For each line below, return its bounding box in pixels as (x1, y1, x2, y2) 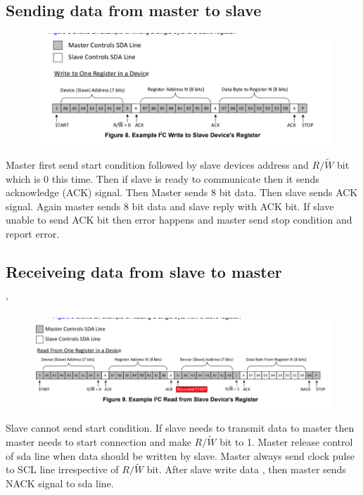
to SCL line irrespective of (6, 462, 119, 477)
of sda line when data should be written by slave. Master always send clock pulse (6, 448, 355, 463)
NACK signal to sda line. (6, 475, 114, 490)
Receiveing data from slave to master (6, 260, 282, 282)
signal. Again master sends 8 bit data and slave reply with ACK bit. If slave (6, 198, 334, 213)
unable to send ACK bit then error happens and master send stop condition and (6, 212, 352, 227)
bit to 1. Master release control (219, 434, 353, 449)
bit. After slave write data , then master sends (146, 462, 346, 477)
